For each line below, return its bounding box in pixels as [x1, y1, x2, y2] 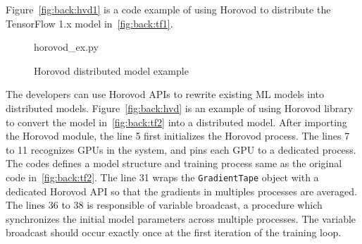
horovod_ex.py [34, 39, 99, 54]
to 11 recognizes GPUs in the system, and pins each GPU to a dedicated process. [6, 142, 356, 157]
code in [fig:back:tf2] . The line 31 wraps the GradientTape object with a [6, 169, 319, 184]
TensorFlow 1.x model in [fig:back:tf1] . [6, 16, 173, 30]
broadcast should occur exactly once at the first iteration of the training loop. [6, 225, 342, 240]
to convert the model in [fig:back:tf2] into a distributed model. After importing [6, 114, 347, 129]
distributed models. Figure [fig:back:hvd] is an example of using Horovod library [6, 100, 354, 115]
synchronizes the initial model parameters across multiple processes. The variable [6, 211, 356, 226]
